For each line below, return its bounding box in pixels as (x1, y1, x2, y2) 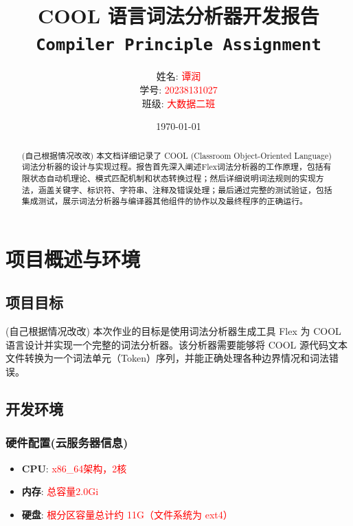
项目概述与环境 (5, 244, 141, 272)
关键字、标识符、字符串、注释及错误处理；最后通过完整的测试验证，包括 (54, 184, 332, 195)
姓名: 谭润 (156, 69, 201, 83)
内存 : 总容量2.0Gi (21, 484, 99, 498)
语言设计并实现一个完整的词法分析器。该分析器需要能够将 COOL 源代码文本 (5, 337, 348, 351)
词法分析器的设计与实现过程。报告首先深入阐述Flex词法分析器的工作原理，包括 (21, 161, 323, 173)
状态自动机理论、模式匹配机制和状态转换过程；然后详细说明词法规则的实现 (30, 172, 316, 184)
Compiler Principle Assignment (36, 35, 321, 55)
